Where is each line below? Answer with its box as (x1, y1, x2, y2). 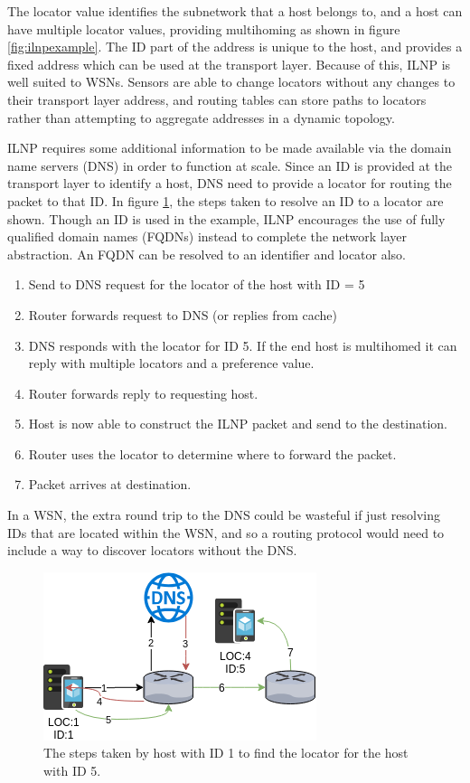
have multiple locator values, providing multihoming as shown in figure (7, 19, 400, 38)
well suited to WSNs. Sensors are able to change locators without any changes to (7, 72, 456, 91)
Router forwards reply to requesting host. (28, 383, 258, 402)
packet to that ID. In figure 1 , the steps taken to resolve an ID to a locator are (7, 191, 444, 210)
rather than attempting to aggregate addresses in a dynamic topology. (7, 108, 395, 127)
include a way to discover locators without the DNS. (7, 541, 297, 560)
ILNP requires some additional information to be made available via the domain (7, 138, 452, 157)
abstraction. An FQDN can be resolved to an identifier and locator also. (7, 244, 407, 263)
